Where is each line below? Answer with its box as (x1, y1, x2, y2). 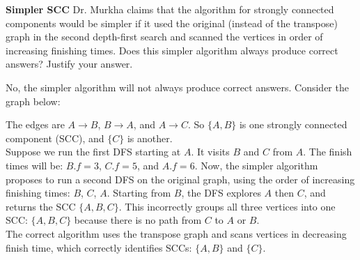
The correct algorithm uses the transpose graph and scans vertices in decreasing (6, 226, 347, 240)
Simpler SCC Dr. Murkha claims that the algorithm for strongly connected (6, 2, 334, 16)
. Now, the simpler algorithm (194, 158, 318, 172)
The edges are (6, 117, 65, 132)
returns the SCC (6, 199, 76, 213)
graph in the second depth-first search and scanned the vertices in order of (6, 29, 323, 44)
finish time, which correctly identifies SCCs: (6, 240, 192, 254)
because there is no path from (74, 213, 202, 227)
